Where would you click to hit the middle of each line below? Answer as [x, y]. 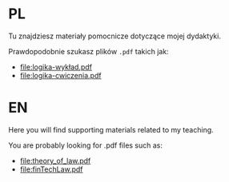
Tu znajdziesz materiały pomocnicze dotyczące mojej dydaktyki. [115, 36]
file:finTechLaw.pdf [51, 169]
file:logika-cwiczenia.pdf [60, 75]
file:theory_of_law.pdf [55, 160]
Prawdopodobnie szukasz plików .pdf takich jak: [89, 51]
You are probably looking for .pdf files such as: [85, 145]
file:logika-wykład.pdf [56, 67]
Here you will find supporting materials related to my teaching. [111, 129]
